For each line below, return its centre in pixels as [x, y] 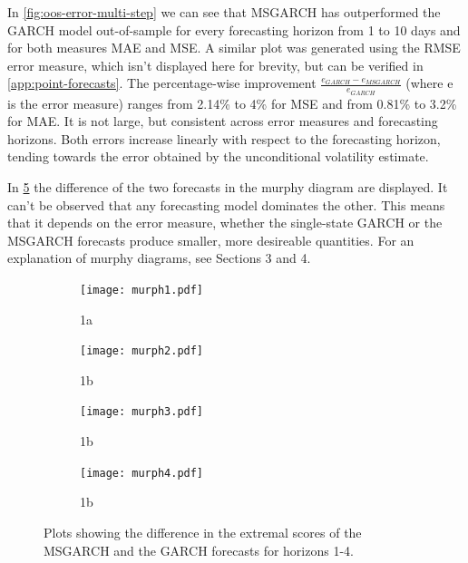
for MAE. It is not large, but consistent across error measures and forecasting [223, 121]
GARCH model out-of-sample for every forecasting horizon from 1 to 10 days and [234, 29]
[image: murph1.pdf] [142, 290]
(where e [429, 83]
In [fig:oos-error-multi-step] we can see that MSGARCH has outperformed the [224, 12]
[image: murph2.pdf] [142, 351]
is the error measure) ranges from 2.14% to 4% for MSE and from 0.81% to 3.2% [232, 103]
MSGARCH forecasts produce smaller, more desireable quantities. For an [211, 240]
